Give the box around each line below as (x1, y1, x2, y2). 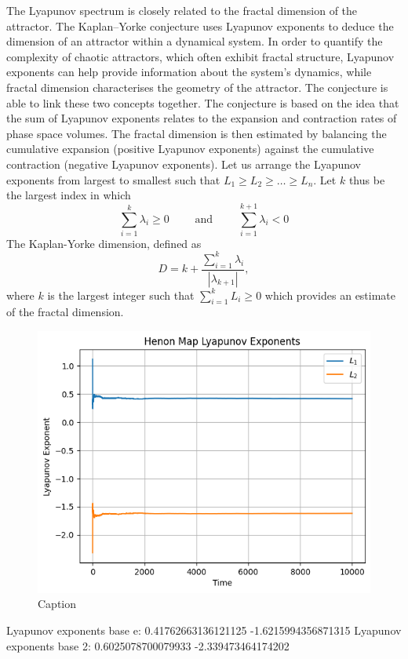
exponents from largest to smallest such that (6, 171, 220, 188)
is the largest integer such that (47, 286, 195, 303)
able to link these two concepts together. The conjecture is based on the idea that (6, 94, 399, 111)
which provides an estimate (264, 286, 396, 303)
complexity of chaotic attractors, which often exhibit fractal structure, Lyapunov (6, 48, 395, 64)
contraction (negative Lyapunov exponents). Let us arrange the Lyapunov (6, 155, 361, 172)
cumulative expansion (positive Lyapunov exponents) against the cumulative (6, 140, 374, 157)
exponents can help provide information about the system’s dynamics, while (6, 64, 372, 80)
